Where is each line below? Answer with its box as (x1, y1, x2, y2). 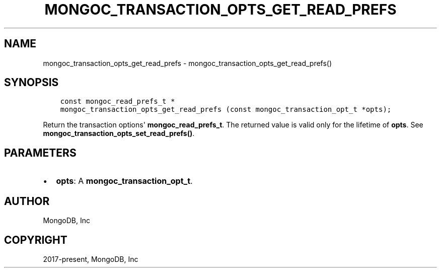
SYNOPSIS (4, 76, 59, 89)
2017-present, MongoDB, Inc (43, 254, 138, 263)
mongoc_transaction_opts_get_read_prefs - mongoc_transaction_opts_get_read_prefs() (43, 58, 332, 67)
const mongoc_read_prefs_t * (60, 97, 175, 106)
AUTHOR (4, 194, 50, 208)
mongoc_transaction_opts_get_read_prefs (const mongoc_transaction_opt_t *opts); (60, 105, 392, 114)
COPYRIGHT (4, 233, 67, 246)
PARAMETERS (4, 146, 77, 159)
